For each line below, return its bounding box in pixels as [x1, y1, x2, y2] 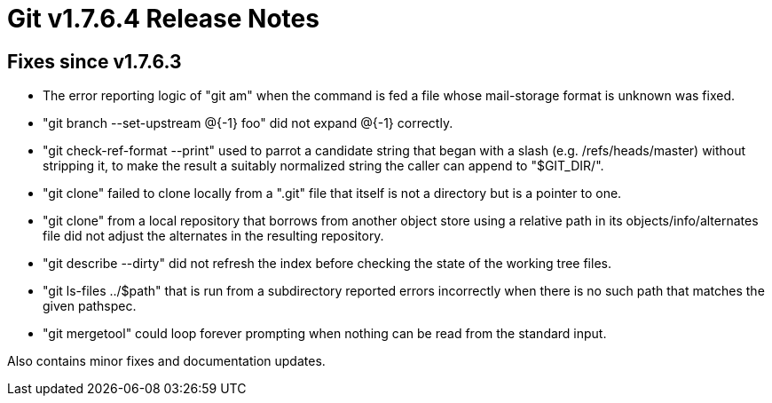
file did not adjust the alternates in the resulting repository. [43, 228, 384, 244]
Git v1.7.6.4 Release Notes [7, 4, 319, 34]
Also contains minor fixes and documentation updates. [7, 353, 326, 369]
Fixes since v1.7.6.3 [7, 50, 182, 73]
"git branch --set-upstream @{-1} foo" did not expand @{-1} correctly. [43, 115, 453, 131]
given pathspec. [43, 298, 137, 314]
